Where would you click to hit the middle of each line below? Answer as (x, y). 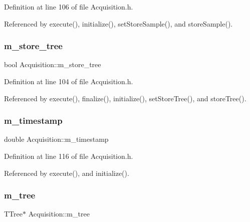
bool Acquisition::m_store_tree (53, 64)
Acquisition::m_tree (59, 214)
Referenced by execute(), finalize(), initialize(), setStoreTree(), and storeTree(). (125, 98)
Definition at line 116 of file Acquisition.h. (69, 156)
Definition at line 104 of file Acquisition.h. (69, 81)
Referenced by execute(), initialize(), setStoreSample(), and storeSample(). (118, 23)
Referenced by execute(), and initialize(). (67, 173)
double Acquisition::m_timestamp (56, 139)
